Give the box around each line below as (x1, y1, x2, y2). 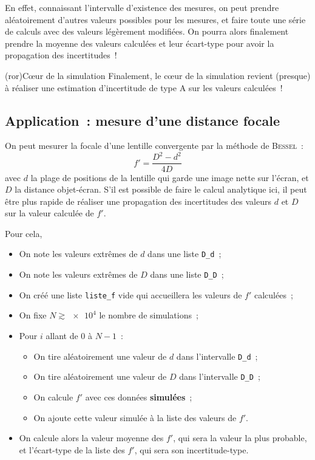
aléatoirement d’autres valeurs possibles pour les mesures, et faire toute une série (5, 13, 306, 26)
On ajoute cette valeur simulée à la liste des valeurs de (33, 411, 237, 424)
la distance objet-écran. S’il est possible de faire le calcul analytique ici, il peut (15, 183, 307, 196)
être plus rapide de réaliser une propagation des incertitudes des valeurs (5, 194, 272, 207)
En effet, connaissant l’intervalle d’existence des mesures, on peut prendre (5, 1, 279, 13)
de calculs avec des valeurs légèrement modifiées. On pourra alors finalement (5, 25, 289, 38)
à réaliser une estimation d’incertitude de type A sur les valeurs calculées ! (5, 81, 283, 94)
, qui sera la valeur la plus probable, (173, 431, 307, 444)
